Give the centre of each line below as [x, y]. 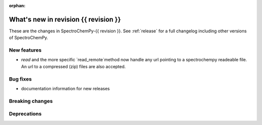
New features [25, 50]
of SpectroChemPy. [29, 38]
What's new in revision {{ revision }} [65, 19]
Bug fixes [20, 79]
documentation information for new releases [65, 88]
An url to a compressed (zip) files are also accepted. [74, 66]
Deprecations [25, 114]
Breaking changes [31, 101]
